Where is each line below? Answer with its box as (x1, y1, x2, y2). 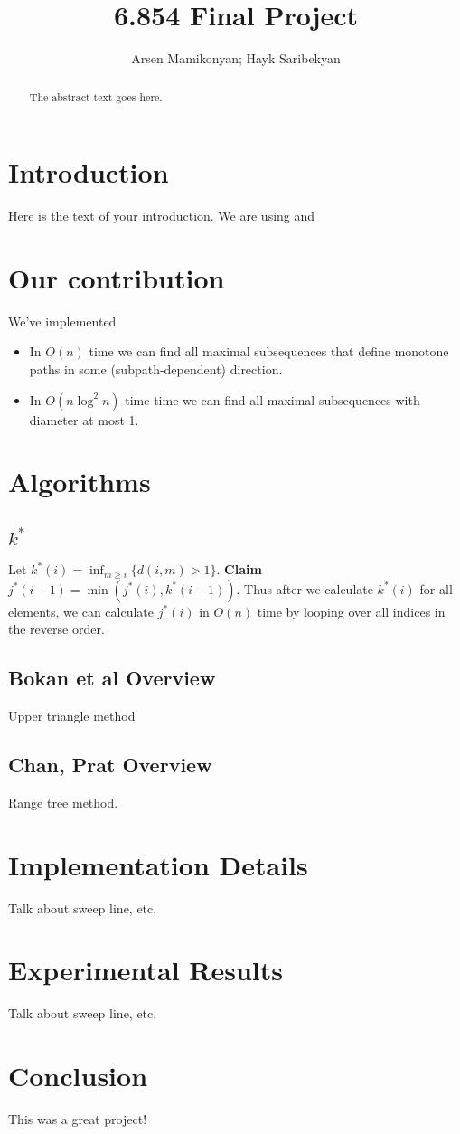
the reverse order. (8, 619, 105, 638)
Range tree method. (8, 792, 118, 811)
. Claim (216, 560, 262, 579)
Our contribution (8, 259, 225, 296)
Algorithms (8, 463, 151, 500)
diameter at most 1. (29, 410, 139, 429)
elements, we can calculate (8, 601, 155, 620)
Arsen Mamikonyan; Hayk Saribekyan (131, 49, 341, 68)
